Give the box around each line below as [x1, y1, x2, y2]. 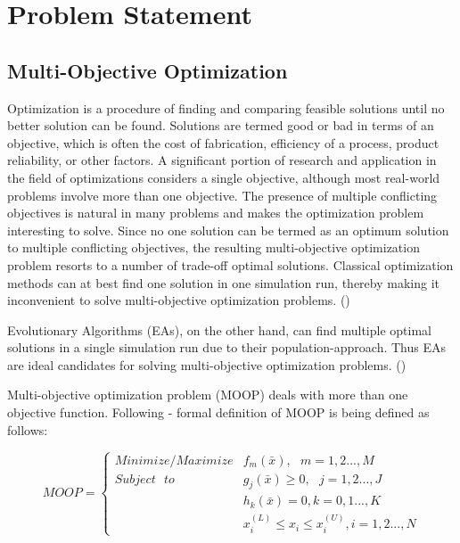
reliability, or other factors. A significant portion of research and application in [7, 151, 437, 169]
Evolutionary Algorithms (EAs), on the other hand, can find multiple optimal [7, 320, 431, 339]
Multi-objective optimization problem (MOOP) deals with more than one [7, 385, 408, 404]
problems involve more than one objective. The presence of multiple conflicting [7, 185, 438, 204]
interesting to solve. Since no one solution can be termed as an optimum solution [7, 220, 449, 239]
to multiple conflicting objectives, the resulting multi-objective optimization [7, 238, 420, 257]
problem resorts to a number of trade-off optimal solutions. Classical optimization [7, 255, 454, 274]
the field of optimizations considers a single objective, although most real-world [7, 168, 440, 186]
